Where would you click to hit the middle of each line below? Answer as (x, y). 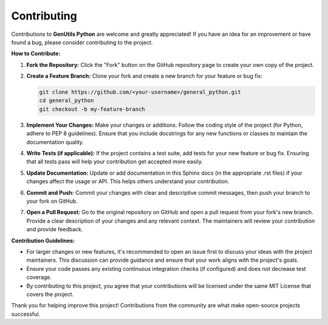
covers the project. (50, 294)
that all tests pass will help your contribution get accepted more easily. (115, 162)
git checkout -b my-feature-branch (92, 109)
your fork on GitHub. (52, 201)
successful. (26, 314)
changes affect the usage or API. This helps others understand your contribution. (128, 181)
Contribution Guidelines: (43, 240)
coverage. (39, 278)
